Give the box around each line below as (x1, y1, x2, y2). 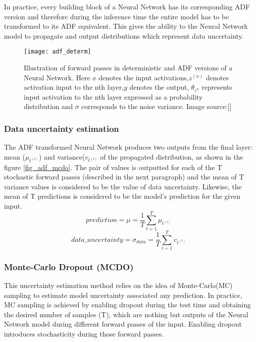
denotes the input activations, (99, 72, 189, 82)
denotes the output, (129, 82, 189, 92)
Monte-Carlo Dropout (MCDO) (4, 260, 134, 273)
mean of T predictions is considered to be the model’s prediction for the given (4, 191, 241, 201)
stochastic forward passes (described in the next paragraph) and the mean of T (4, 171, 244, 182)
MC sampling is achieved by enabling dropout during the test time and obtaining (4, 299, 251, 310)
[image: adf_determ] (24, 48, 92, 56)
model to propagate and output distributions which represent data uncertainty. (4, 30, 244, 41)
